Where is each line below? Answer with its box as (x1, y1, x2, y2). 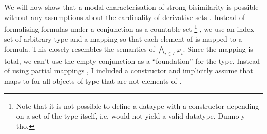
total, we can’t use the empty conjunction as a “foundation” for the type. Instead (4, 55, 260, 66)
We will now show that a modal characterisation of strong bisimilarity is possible (4, 2, 259, 12)
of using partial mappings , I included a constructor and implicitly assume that (4, 65, 253, 76)
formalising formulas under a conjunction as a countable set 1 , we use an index (4, 22, 254, 34)
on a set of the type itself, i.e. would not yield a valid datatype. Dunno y (16, 110, 245, 121)
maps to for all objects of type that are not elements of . (4, 75, 182, 86)
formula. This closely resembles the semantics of (4, 44, 155, 54)
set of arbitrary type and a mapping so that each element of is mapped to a (4, 33, 242, 44)
